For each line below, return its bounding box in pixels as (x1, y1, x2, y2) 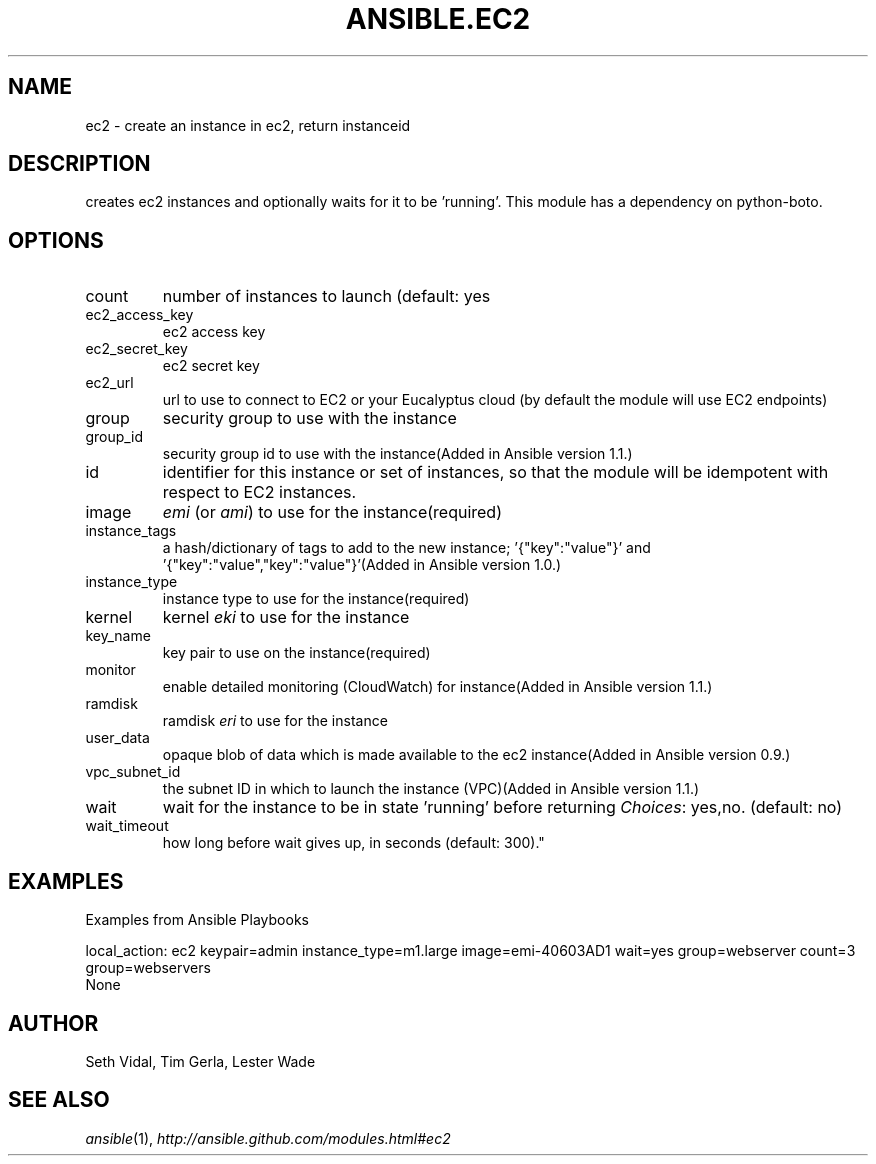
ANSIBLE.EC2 (345, 2, 531, 36)
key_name (85, 627, 151, 645)
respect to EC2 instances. (162, 482, 357, 503)
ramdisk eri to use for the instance (162, 712, 388, 730)
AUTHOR (8, 1010, 99, 1036)
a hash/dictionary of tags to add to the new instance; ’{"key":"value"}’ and (162, 539, 651, 557)
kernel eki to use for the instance (162, 607, 410, 628)
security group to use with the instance (162, 408, 457, 429)
